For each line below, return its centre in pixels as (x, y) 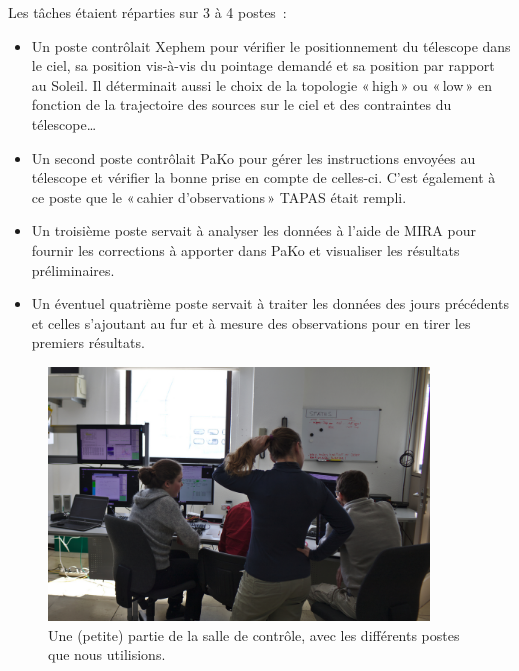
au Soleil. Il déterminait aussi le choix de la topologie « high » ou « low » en (262, 84)
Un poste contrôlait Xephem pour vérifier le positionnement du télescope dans (271, 45)
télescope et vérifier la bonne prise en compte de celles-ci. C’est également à (263, 177)
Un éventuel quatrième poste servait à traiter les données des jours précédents (270, 303)
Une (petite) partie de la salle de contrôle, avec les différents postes (254, 634)
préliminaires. (73, 269)
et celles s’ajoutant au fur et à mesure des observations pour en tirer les (251, 322)
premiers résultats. (88, 342)
